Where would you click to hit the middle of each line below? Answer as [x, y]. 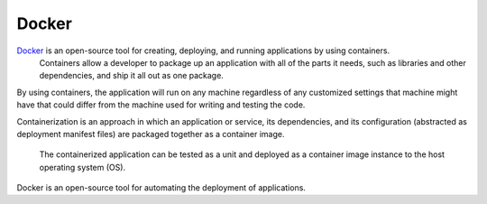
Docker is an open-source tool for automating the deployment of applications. [161, 188]
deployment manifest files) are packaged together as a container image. [151, 134]
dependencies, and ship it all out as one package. [132, 76]
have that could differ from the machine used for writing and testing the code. [161, 105]
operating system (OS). [83, 167]
